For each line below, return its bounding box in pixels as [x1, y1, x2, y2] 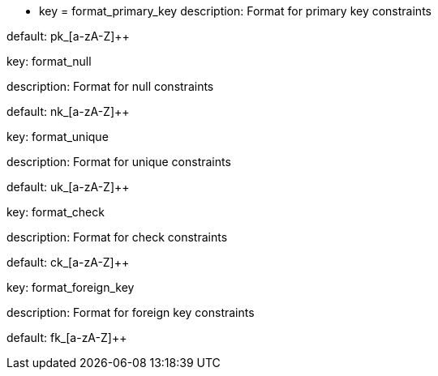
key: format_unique [6, 130, 109, 143]
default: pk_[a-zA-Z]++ [6, 29, 130, 43]
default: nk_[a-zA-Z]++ [6, 105, 130, 118]
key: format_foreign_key [6, 280, 135, 294]
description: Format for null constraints [6, 79, 214, 93]
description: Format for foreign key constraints [6, 305, 255, 319]
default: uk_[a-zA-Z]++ [6, 180, 130, 194]
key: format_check [6, 205, 105, 219]
